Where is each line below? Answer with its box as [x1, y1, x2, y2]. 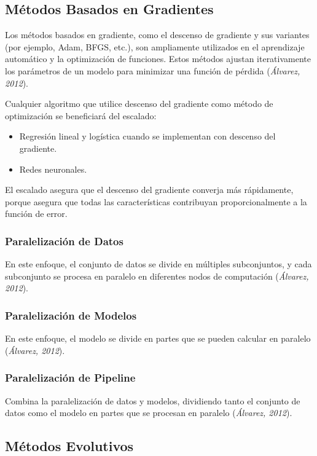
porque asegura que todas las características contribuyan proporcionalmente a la [5, 195, 307, 208]
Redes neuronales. [19, 162, 87, 175]
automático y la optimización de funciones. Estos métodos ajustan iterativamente [5, 52, 311, 65]
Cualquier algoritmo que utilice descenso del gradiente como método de [5, 97, 273, 110]
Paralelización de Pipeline [5, 370, 136, 385]
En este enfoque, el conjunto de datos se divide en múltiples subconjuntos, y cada [5, 257, 312, 270]
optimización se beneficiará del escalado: [5, 109, 157, 122]
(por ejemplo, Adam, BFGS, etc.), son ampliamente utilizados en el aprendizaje [5, 40, 305, 53]
